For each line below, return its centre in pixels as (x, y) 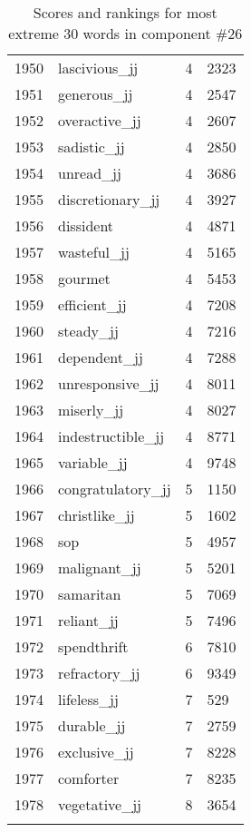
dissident (86, 225)
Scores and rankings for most (125, 12)
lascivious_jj (98, 68)
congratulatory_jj (115, 489)
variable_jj (93, 462)
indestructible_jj (111, 436)
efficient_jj (92, 304)
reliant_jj (88, 620)
